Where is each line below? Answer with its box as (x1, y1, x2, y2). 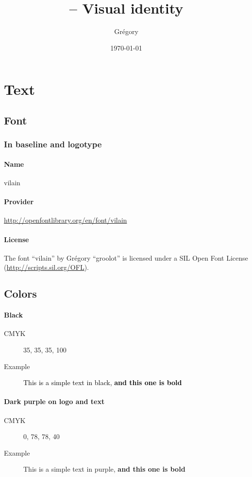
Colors (4, 286, 37, 301)
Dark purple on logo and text (4, 396, 105, 406)
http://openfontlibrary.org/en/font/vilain (4, 215, 127, 225)
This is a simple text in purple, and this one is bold (23, 464, 185, 474)
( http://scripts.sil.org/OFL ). (4, 262, 89, 272)
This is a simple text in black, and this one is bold (23, 377, 182, 388)
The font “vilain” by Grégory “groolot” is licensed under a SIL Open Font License (4, 252, 248, 263)
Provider (4, 196, 34, 207)
